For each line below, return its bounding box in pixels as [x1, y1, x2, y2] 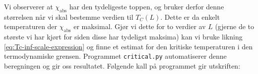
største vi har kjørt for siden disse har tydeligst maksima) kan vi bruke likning [4, 32, 243, 42]
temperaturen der [4, 21, 58, 32]
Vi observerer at [4, 1, 53, 11]
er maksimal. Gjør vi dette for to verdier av [73, 21, 206, 32]
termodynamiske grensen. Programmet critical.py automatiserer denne [4, 51, 227, 61]
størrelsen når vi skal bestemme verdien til [4, 11, 133, 22]
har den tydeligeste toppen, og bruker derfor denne [69, 1, 224, 11]
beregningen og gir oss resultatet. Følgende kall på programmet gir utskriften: [4, 61, 241, 71]
